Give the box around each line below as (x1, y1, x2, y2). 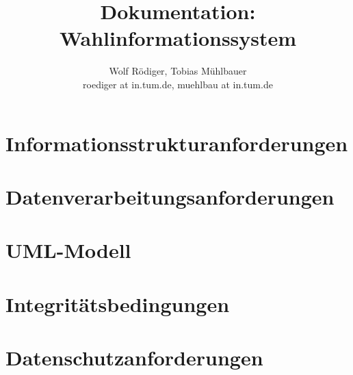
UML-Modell (5, 236, 131, 264)
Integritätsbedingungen (5, 289, 230, 318)
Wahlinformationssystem (59, 24, 297, 52)
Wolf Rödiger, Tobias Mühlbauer (109, 64, 247, 78)
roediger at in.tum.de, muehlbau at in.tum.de (83, 77, 273, 91)
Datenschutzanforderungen (5, 344, 263, 371)
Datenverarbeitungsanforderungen (5, 182, 335, 210)
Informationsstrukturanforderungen (5, 129, 348, 157)
